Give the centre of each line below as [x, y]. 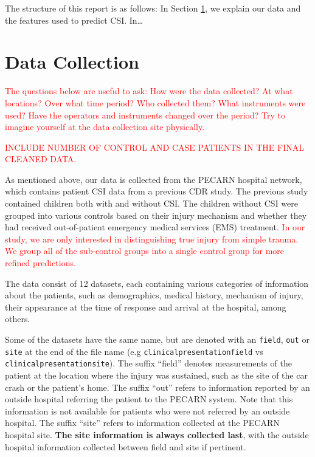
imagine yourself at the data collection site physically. [105, 127]
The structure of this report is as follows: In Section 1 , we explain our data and [153, 8]
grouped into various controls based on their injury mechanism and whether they [156, 215]
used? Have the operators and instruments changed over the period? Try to [145, 115]
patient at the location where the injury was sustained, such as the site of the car [156, 375]
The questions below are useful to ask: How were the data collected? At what [149, 91]
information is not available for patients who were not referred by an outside [147, 411]
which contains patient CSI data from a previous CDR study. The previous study [157, 191]
